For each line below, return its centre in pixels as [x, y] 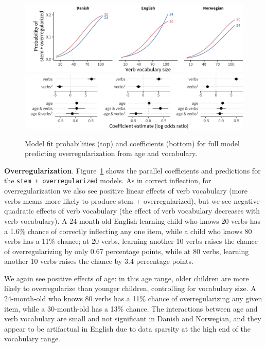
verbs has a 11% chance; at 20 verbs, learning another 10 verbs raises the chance [131, 241]
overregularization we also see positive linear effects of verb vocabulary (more [126, 191]
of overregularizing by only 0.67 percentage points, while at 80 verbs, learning [127, 251]
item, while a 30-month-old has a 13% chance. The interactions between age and [131, 308]
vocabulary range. [32, 339]
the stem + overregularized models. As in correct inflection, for [108, 180]
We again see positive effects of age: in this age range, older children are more [127, 278]
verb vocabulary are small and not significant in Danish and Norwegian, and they [133, 319]
